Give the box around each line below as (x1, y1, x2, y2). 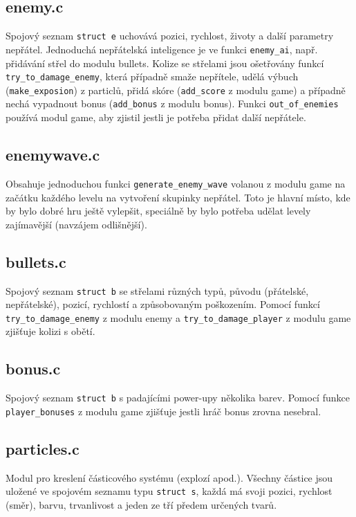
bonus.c (6, 358, 61, 379)
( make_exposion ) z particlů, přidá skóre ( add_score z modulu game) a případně (6, 82, 346, 97)
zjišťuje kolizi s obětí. (6, 324, 95, 338)
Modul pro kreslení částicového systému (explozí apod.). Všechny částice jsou (6, 470, 333, 484)
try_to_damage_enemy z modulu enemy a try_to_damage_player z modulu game (6, 310, 351, 325)
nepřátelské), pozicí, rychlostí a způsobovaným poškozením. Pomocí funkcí (6, 297, 320, 311)
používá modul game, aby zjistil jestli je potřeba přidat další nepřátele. (6, 110, 306, 125)
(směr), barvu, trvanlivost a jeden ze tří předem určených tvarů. (6, 497, 277, 511)
